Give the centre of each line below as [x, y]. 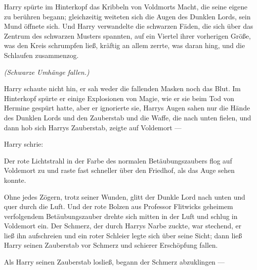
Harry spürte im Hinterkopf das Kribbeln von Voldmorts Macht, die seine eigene [126, 6]
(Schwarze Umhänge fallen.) [47, 72]
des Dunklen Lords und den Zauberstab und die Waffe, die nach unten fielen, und [128, 117]
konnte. [15, 180]
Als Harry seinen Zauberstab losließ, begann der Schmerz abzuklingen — [114, 262]
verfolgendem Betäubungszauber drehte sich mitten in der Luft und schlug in [121, 216]
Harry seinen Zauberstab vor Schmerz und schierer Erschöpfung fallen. [111, 245]
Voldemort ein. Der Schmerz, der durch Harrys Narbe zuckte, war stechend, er [123, 226]
